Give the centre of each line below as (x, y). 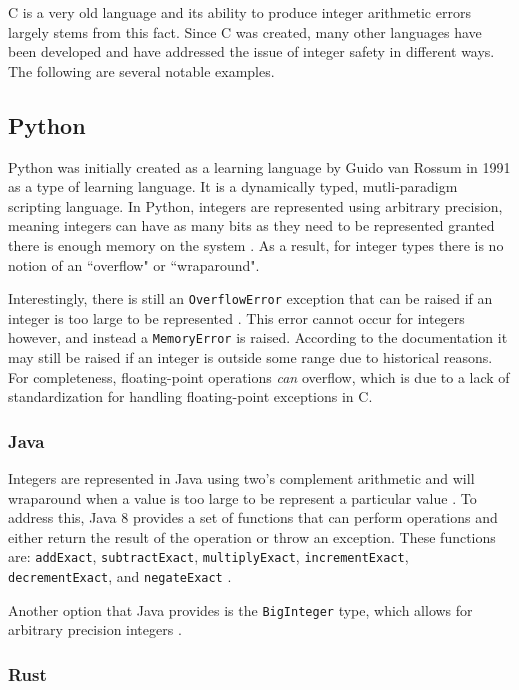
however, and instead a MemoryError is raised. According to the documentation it (258, 337)
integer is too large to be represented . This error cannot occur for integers (236, 317)
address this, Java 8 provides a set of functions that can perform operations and (253, 517)
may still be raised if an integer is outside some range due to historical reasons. (250, 357)
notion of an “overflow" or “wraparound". (134, 264)
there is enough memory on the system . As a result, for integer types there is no (256, 244)
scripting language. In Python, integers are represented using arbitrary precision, (255, 205)
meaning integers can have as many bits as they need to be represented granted (251, 225)
